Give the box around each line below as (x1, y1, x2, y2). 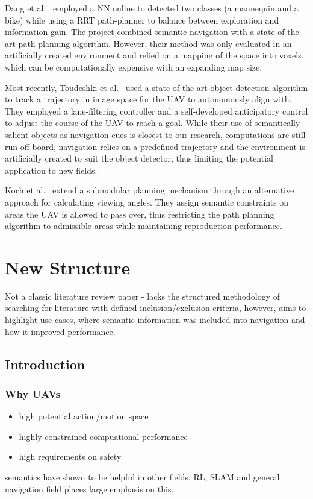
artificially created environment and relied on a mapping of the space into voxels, (5, 49, 304, 61)
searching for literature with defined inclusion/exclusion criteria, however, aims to (5, 301, 306, 314)
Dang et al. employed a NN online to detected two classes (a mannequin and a (5, 2, 299, 14)
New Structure (5, 254, 131, 279)
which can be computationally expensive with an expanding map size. (5, 60, 262, 73)
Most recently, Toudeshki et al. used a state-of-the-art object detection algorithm (5, 81, 308, 93)
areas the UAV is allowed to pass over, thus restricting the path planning (5, 207, 274, 220)
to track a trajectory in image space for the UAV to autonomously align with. (5, 93, 292, 105)
